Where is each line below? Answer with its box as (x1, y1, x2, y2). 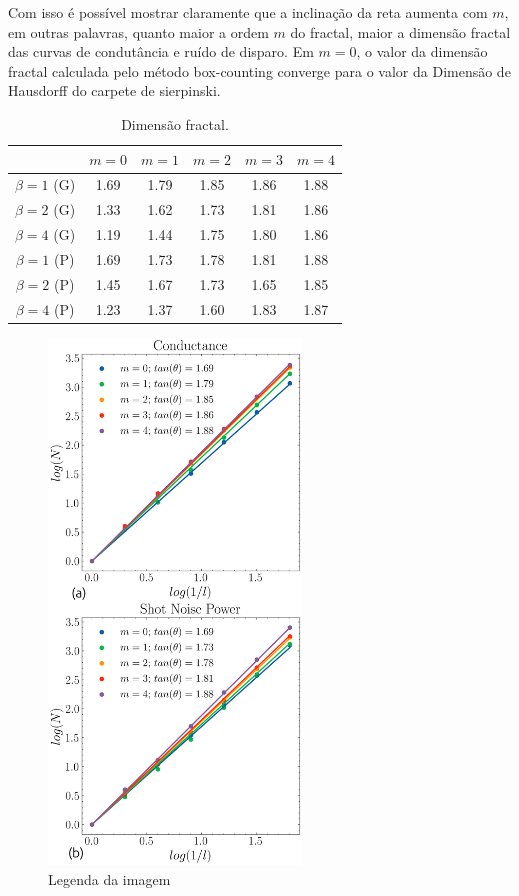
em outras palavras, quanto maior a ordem (8, 21, 269, 42)
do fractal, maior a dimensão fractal (290, 21, 511, 42)
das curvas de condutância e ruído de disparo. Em (8, 41, 314, 62)
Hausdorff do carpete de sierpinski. (8, 80, 221, 101)
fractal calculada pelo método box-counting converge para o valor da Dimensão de (8, 60, 511, 81)
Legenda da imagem (48, 868, 171, 889)
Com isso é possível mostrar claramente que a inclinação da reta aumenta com (8, 2, 488, 22)
